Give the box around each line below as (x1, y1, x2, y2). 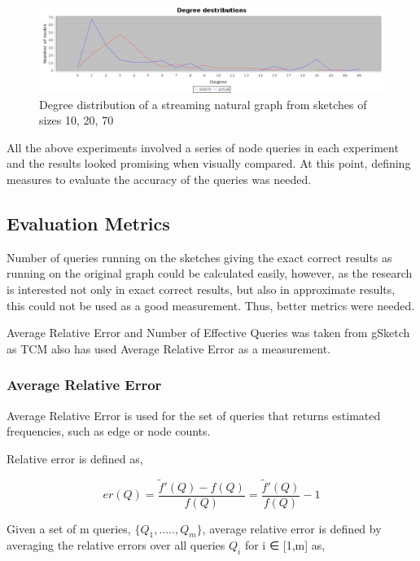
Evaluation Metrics (7, 210, 170, 235)
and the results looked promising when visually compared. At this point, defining (7, 155, 411, 172)
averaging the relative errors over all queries (7, 537, 225, 554)
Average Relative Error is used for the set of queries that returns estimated (7, 406, 381, 423)
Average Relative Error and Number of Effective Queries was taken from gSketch (7, 324, 410, 341)
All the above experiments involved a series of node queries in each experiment (7, 138, 399, 156)
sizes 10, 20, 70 (39, 112, 114, 129)
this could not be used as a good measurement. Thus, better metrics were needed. (7, 296, 415, 313)
